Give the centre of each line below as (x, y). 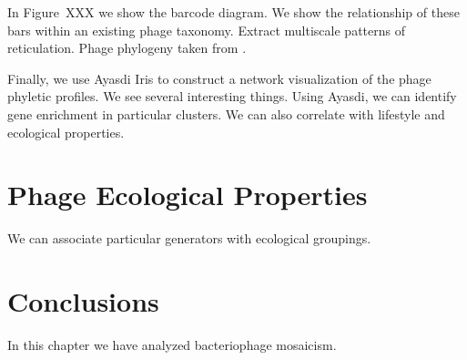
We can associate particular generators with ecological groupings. (189, 238)
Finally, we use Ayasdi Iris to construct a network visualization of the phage (219, 78)
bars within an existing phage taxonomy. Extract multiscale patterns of (206, 30)
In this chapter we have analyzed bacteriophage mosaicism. (172, 345)
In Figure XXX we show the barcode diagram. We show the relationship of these (233, 12)
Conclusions (83, 301)
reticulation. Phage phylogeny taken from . (127, 48)
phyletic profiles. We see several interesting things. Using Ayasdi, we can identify (232, 96)
